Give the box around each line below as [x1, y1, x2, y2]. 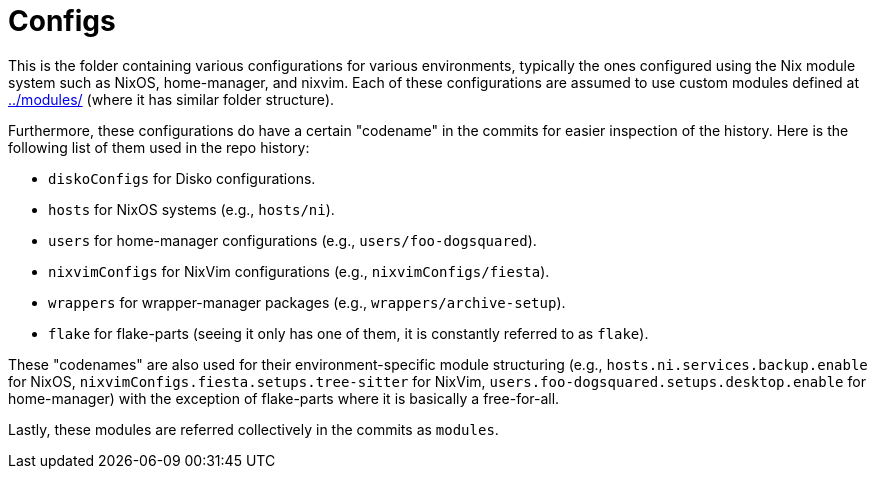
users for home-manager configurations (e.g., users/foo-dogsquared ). [48, 231, 537, 249]
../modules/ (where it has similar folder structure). [8, 90, 335, 108]
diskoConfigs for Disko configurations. [48, 169, 316, 187]
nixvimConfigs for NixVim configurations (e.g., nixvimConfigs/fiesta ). [48, 262, 550, 280]
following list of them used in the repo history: [8, 138, 310, 156]
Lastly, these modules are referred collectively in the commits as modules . [8, 420, 499, 438]
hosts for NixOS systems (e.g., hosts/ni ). [48, 200, 335, 218]
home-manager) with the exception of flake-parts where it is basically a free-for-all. [8, 389, 560, 407]
